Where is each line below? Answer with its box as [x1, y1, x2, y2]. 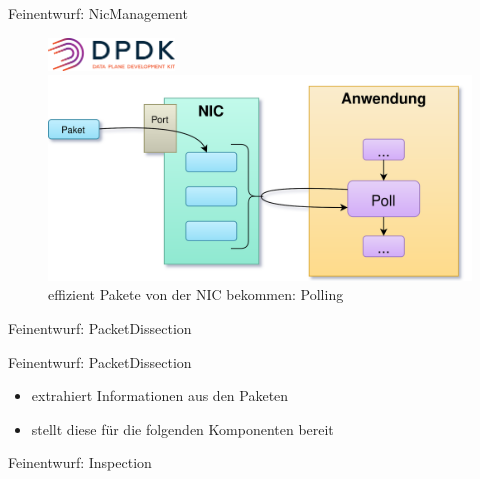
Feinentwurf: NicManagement [8, 3, 188, 23]
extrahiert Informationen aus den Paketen [31, 385, 289, 406]
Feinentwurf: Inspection [8, 452, 152, 473]
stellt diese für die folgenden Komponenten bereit [31, 418, 334, 439]
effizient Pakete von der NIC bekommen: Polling [48, 284, 344, 305]
